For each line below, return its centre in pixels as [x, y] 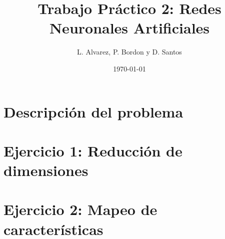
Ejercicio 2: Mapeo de [80, 209]
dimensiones [46, 170]
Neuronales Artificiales [129, 28]
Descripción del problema [93, 111]
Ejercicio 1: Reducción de [93, 150]
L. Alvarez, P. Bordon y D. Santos [129, 52]
